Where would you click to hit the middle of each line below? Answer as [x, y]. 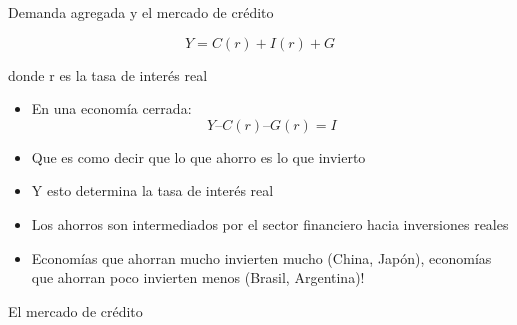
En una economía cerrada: [111, 108]
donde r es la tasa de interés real [108, 74]
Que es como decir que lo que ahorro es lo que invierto [198, 156]
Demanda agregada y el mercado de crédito [141, 12]
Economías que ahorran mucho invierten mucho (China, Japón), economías [261, 257]
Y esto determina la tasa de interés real [152, 190]
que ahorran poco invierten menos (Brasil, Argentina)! [198, 277]
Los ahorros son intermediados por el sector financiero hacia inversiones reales [270, 223]
